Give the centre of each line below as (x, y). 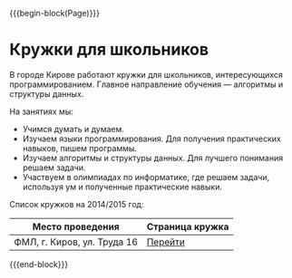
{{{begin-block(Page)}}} (54, 13)
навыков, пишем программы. (80, 148)
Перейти (166, 242)
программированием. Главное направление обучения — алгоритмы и (146, 84)
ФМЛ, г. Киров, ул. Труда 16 (76, 242)
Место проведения (76, 226)
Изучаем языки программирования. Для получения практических (151, 139)
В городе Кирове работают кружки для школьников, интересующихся (146, 74)
